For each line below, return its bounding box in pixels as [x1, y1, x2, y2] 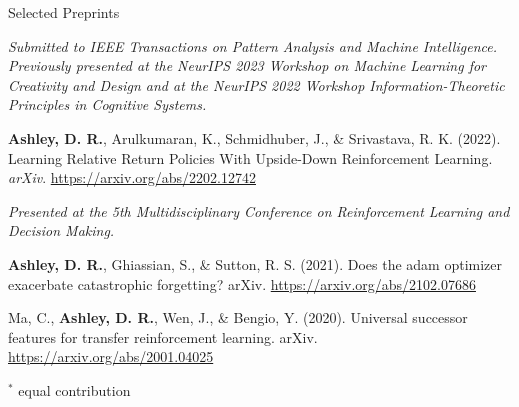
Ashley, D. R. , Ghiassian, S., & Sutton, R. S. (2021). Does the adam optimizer [8, 253, 503, 274]
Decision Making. [8, 220, 115, 241]
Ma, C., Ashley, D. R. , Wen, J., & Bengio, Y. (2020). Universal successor [8, 307, 468, 328]
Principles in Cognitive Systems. [8, 94, 207, 115]
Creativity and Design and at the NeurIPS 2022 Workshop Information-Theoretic [8, 74, 505, 95]
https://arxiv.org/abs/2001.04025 [8, 346, 214, 367]
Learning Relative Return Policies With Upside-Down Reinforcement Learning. [8, 147, 493, 168]
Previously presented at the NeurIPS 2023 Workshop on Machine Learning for [8, 55, 487, 76]
